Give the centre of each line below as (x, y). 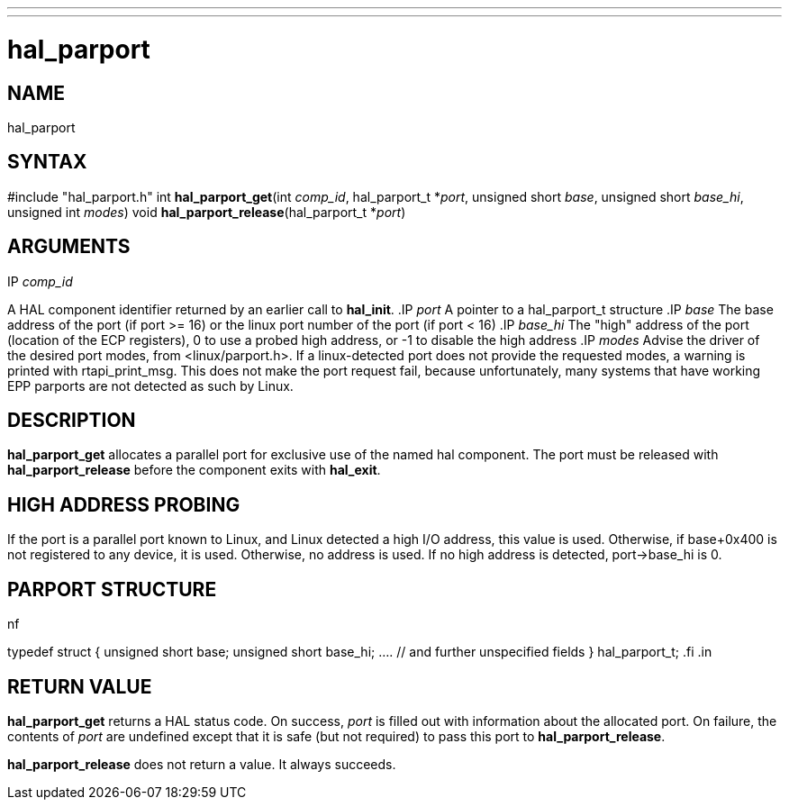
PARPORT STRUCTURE (112, 589)
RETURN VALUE (80, 686)
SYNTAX (47, 162)
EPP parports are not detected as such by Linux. (150, 385)
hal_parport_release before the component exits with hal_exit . (194, 470)
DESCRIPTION (72, 421)
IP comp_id (40, 281)
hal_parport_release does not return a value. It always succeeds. (202, 764)
